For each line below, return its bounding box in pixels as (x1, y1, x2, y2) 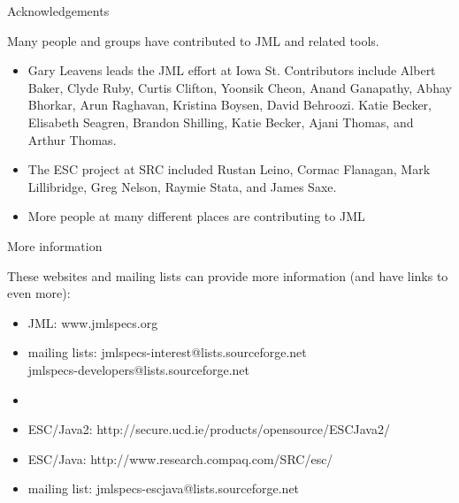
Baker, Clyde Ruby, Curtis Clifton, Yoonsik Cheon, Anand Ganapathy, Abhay (27, 78, 452, 96)
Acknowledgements (7, 2, 110, 19)
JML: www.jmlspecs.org (27, 313, 158, 332)
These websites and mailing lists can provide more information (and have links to (7, 266, 448, 285)
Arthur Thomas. (27, 130, 117, 149)
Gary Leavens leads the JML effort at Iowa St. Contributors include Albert (27, 61, 436, 80)
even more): (7, 284, 71, 302)
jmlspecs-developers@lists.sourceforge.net (27, 360, 250, 378)
